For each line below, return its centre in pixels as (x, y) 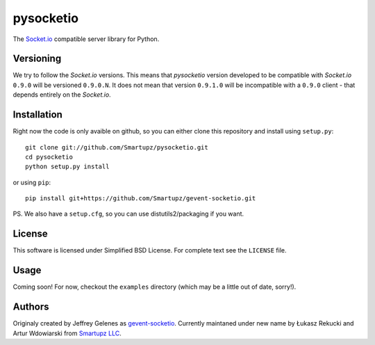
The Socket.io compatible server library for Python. (86, 39)
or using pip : (32, 182)
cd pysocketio (49, 157)
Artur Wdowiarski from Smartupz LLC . (67, 333)
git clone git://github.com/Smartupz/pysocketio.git (117, 147)
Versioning (37, 59)
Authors (31, 307)
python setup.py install (67, 167)
